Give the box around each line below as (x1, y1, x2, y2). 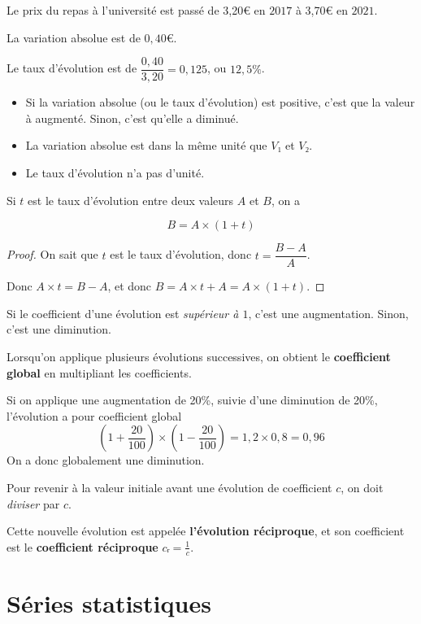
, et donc (107, 277, 152, 295)
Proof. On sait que (7, 246, 98, 263)
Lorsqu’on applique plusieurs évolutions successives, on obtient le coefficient (7, 348, 391, 365)
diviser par (7, 495, 60, 512)
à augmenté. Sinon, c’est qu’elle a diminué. (25, 109, 239, 126)
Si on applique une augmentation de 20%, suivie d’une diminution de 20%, (7, 391, 378, 408)
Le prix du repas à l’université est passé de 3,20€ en (7, 2, 266, 18)
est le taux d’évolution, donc (110, 246, 252, 263)
